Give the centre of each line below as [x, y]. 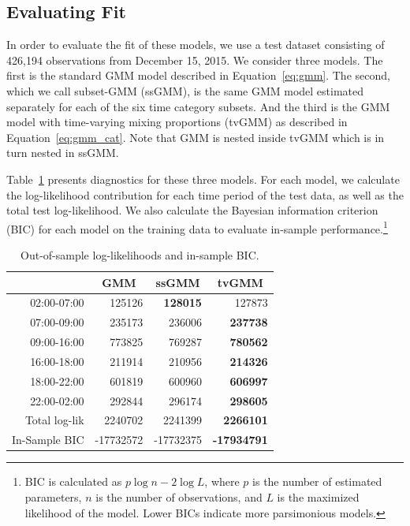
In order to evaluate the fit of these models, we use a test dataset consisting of [196, 45]
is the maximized [318, 497]
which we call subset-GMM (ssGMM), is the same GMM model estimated [185, 90]
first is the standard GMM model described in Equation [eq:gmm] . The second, [198, 75]
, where [222, 481]
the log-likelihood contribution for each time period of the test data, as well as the [205, 194]
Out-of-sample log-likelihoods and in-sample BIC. [140, 254]
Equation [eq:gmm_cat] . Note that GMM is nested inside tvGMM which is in [196, 137]
